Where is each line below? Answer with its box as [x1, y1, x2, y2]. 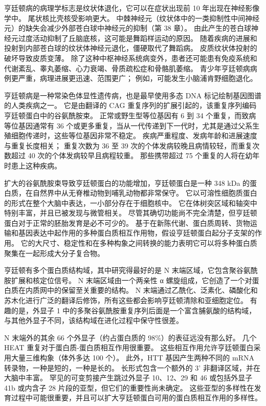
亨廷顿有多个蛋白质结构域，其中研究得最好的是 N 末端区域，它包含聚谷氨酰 [4, 265, 258, 275]
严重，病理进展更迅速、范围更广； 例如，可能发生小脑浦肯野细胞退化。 [18, 73, 257, 83]
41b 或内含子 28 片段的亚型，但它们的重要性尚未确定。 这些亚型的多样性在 [4, 382, 254, 393]
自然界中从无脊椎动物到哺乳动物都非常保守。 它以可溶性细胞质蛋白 [32, 187, 257, 198]
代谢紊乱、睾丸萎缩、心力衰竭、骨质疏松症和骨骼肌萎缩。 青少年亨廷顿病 [4, 62, 250, 73]
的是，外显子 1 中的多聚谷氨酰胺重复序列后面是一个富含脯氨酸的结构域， [11, 305, 256, 315]
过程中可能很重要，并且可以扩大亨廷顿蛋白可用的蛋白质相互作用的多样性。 [11, 392, 262, 403]
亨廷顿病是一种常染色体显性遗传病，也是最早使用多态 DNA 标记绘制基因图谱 [4, 90, 262, 100]
